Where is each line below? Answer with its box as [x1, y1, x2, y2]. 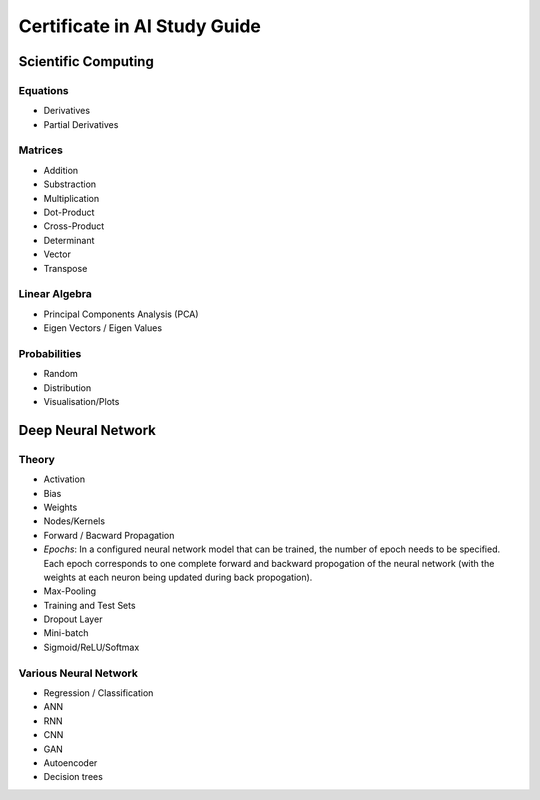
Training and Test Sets [43, 599, 136, 611]
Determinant [43, 234, 95, 246]
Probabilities [18, 346, 82, 360]
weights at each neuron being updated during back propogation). [43, 571, 313, 583]
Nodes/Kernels [43, 515, 105, 527]
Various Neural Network [18, 666, 139, 680]
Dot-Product [43, 206, 95, 219]
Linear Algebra [18, 287, 92, 301]
